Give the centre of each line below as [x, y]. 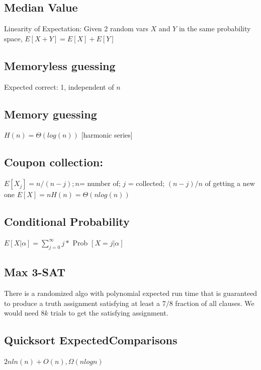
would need [21, 313]
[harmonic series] [107, 135]
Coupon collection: [54, 162]
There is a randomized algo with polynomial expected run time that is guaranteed [131, 293]
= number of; [100, 183]
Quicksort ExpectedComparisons [91, 340]
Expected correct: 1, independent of [59, 86]
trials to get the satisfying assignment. [109, 313]
